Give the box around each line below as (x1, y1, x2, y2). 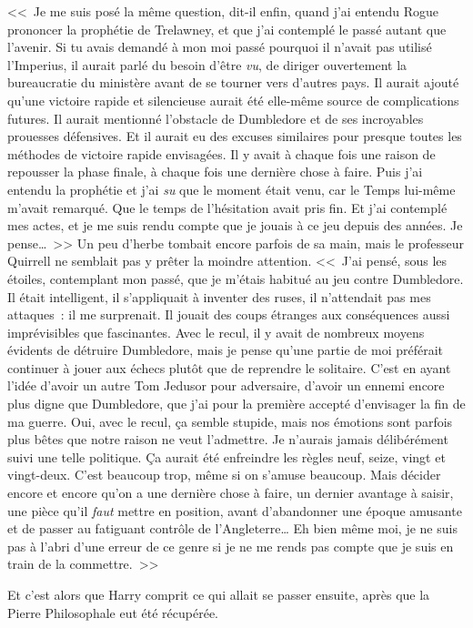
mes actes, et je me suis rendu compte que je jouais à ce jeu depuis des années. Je (7, 216, 463, 235)
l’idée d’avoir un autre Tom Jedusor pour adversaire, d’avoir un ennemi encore (7, 376, 445, 395)
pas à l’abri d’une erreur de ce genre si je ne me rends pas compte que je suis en (7, 536, 454, 555)
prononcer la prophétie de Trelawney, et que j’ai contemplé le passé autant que (7, 19, 447, 38)
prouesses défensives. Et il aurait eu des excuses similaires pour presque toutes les (7, 127, 462, 146)
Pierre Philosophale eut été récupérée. (7, 603, 219, 622)
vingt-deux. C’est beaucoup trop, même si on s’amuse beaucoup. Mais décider (7, 465, 441, 484)
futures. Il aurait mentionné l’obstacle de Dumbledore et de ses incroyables (7, 108, 424, 127)
